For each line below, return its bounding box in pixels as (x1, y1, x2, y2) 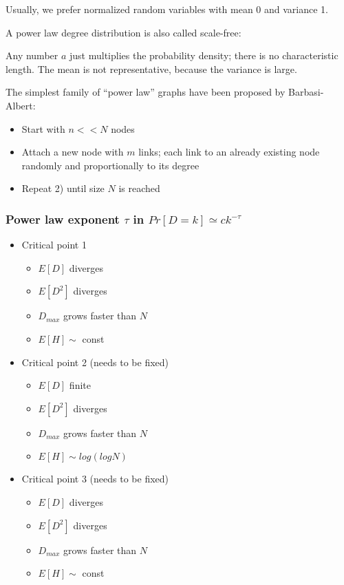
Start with (21, 121, 65, 136)
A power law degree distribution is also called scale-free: (6, 25, 241, 39)
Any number (6, 48, 58, 63)
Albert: (6, 98, 36, 112)
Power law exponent (6, 210, 120, 227)
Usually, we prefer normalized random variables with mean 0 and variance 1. (6, 2, 328, 16)
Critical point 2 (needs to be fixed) (21, 354, 169, 369)
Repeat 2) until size (21, 181, 105, 195)
